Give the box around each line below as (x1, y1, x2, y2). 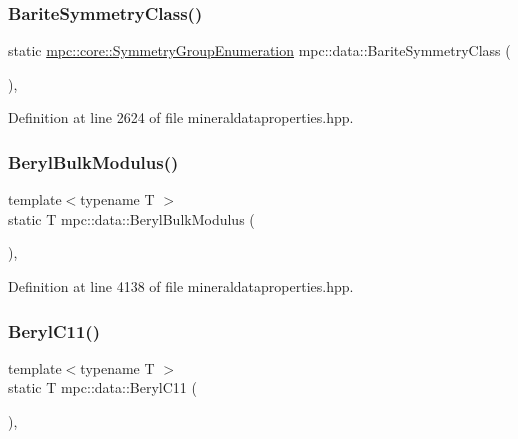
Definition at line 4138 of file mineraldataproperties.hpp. (8, 276, 354, 296)
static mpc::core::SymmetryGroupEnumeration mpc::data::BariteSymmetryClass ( (8, 40, 511, 61)
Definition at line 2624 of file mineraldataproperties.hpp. (8, 107, 354, 128)
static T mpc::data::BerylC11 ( (8, 377, 197, 398)
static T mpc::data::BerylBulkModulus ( (8, 208, 255, 229)
